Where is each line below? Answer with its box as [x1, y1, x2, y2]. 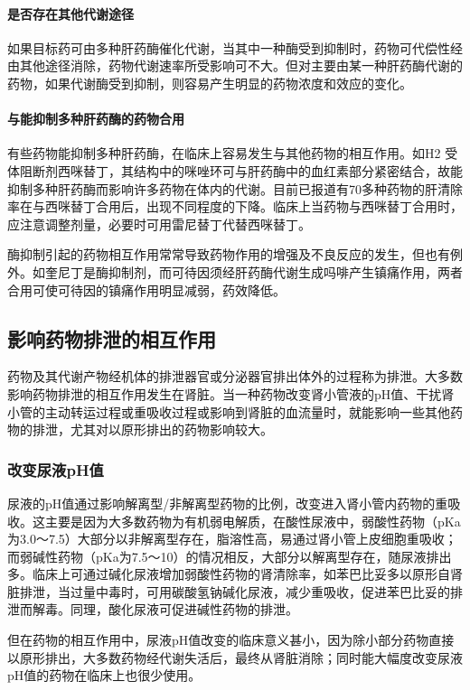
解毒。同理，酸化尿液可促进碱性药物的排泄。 [32, 600, 298, 619]
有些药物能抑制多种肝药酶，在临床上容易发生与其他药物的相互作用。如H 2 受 [7, 144, 458, 163]
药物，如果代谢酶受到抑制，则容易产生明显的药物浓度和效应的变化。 [7, 73, 412, 92]
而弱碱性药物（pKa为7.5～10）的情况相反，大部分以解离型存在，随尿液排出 [7, 546, 452, 565]
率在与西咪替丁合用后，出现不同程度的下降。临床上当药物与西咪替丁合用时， [7, 197, 463, 216]
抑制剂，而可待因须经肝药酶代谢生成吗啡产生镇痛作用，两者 [108, 262, 463, 281]
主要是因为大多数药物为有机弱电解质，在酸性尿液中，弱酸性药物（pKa [44, 511, 461, 530]
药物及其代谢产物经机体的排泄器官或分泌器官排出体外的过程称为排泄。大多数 [7, 367, 463, 386]
